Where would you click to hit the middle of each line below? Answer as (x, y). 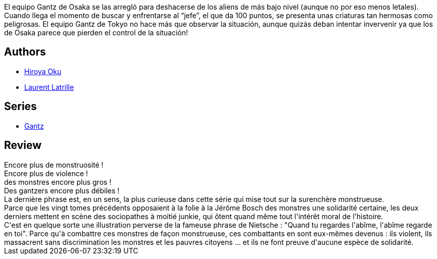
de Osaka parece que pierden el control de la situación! (96, 33)
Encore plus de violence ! (46, 173)
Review (23, 145)
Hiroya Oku (43, 71)
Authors (25, 52)
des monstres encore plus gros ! (58, 182)
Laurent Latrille (49, 87)
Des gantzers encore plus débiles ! (62, 190)
